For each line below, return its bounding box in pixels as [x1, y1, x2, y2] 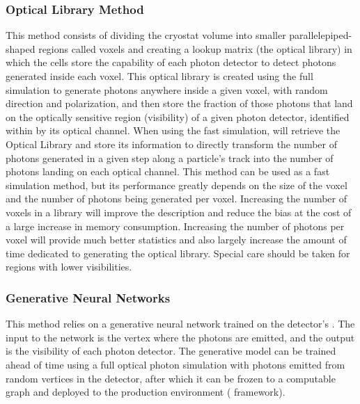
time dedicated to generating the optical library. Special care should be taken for [6, 245, 350, 260]
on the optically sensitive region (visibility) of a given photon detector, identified [6, 109, 350, 124]
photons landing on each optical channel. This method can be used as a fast [6, 164, 330, 179]
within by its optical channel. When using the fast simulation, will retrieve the [6, 123, 341, 138]
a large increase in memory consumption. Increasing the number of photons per [6, 218, 345, 233]
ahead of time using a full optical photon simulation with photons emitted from [6, 357, 345, 371]
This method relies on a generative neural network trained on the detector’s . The [6, 316, 355, 331]
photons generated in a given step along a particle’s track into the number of [6, 150, 334, 165]
